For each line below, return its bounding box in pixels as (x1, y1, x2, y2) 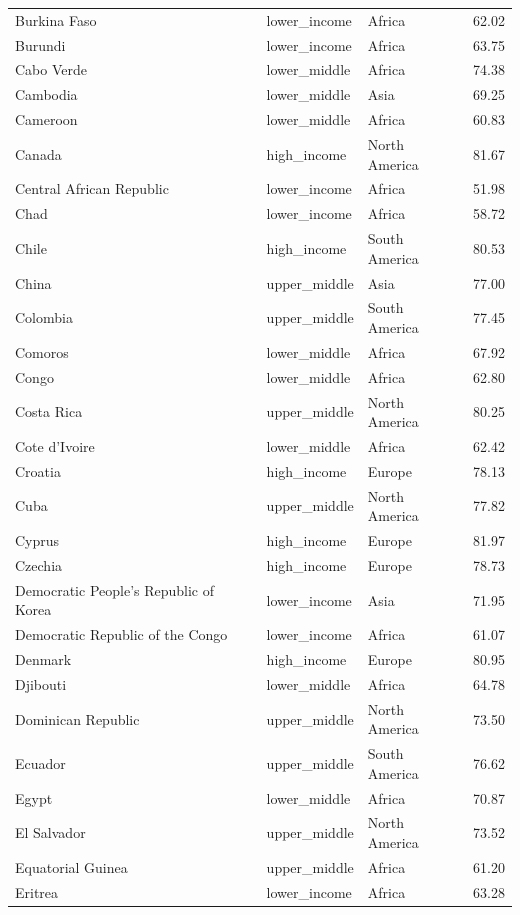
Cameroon (15, 109, 78, 130)
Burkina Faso (15, 9, 97, 30)
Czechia (15, 554, 63, 575)
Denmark (15, 649, 72, 670)
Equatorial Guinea (15, 856, 128, 877)
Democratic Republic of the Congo (15, 624, 228, 645)
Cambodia (15, 84, 78, 105)
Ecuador (15, 752, 66, 773)
